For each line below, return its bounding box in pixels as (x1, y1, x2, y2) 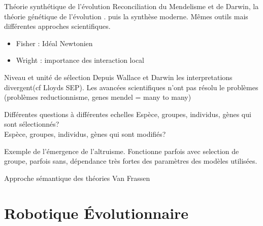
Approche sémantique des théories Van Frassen (4, 172, 150, 183)
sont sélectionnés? (4, 119, 59, 129)
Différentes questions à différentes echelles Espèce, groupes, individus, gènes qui (4, 108, 251, 119)
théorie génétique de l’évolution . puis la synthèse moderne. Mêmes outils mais (4, 11, 248, 21)
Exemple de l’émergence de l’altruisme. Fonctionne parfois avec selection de (4, 145, 239, 156)
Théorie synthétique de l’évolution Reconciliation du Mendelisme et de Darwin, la (4, 1, 259, 11)
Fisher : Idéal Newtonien (16, 37, 93, 48)
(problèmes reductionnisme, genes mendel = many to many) (4, 92, 191, 102)
